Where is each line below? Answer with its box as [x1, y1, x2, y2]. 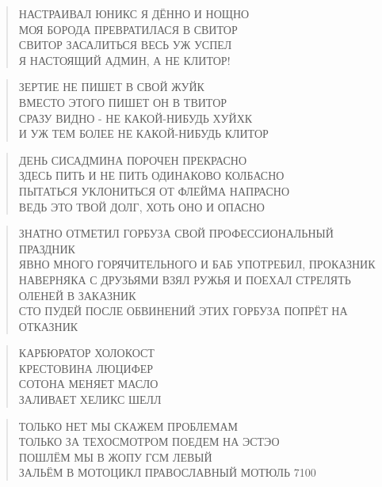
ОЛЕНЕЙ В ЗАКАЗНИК [18, 287, 136, 303]
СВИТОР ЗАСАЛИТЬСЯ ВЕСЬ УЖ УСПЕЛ [18, 36, 232, 53]
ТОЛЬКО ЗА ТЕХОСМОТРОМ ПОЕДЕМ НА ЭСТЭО [18, 433, 280, 450]
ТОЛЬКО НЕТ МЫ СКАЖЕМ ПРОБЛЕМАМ [18, 417, 238, 434]
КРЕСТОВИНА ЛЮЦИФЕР [18, 360, 154, 376]
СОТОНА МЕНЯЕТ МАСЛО [18, 375, 159, 392]
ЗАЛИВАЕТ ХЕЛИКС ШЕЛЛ [18, 391, 162, 408]
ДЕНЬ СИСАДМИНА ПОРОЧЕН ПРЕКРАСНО [18, 151, 247, 168]
